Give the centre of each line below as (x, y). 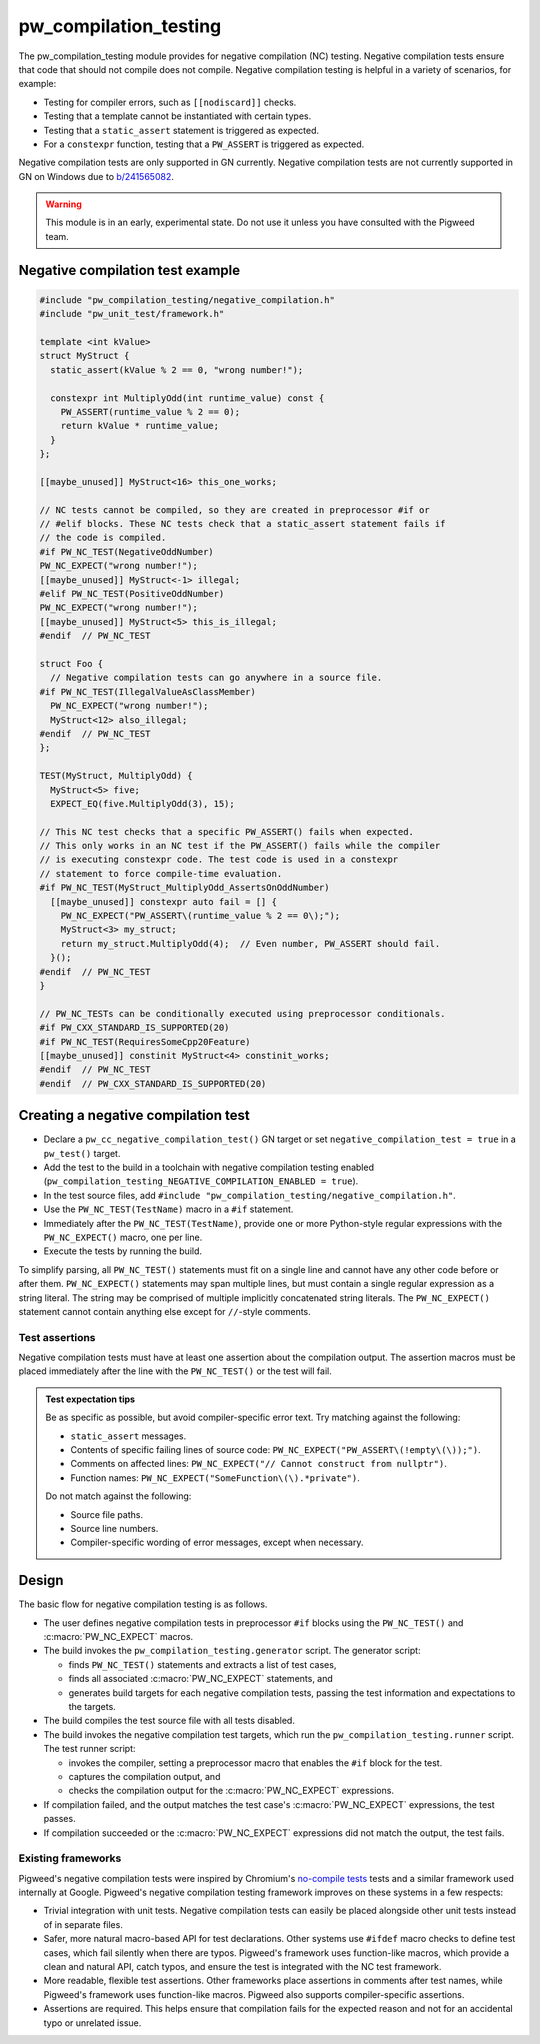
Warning (63, 204)
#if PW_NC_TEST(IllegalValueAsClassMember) (148, 691)
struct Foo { (71, 663)
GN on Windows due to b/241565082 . (96, 176)
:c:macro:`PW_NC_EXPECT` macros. (118, 1637)
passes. (59, 1819)
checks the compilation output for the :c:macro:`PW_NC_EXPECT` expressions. (231, 1791)
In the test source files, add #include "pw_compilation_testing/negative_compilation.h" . (250, 1195)
